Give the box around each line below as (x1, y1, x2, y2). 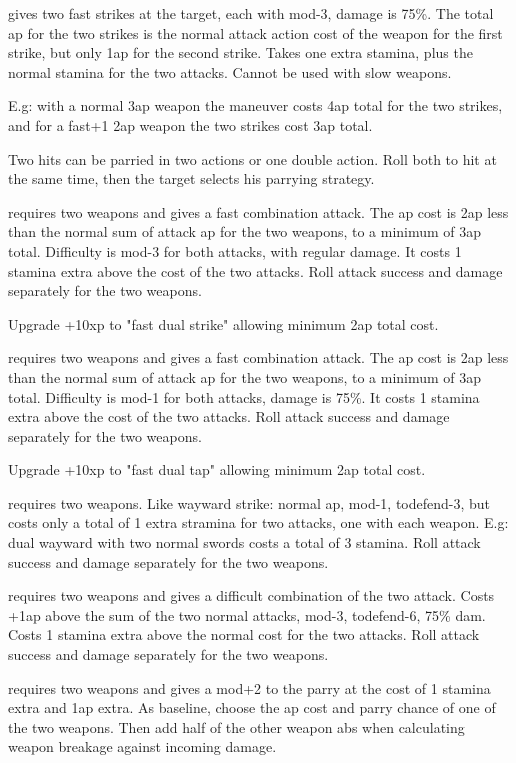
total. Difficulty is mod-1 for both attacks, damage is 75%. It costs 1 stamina (8, 386, 480, 407)
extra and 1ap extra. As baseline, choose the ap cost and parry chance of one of (8, 697, 496, 718)
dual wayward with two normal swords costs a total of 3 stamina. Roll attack (8, 532, 481, 553)
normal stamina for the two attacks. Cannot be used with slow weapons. (8, 61, 452, 82)
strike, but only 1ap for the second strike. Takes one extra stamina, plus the (8, 42, 473, 63)
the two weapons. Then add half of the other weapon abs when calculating (8, 716, 465, 737)
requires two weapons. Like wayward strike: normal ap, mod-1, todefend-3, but (8, 492, 491, 513)
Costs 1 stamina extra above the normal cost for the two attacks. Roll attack (8, 624, 480, 645)
